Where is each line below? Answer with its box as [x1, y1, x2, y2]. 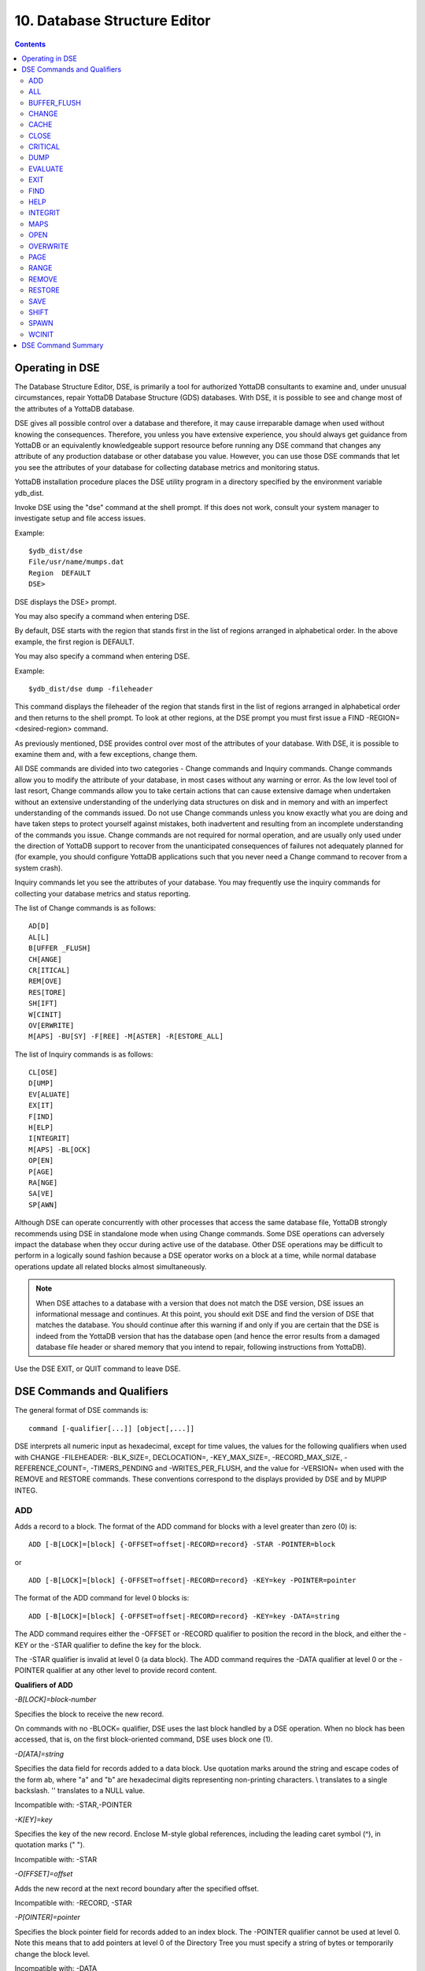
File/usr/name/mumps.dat [28, 557, 124, 567]
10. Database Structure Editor [14, 12, 211, 29]
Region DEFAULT [28, 568, 91, 577]
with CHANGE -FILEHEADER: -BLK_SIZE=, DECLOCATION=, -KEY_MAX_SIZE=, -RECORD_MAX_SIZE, [14, 1452, 342, 1462]
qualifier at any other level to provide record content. [46, 1666, 217, 1675]
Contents [14, 39, 46, 49]
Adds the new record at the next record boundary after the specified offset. [14, 1883, 260, 1893]
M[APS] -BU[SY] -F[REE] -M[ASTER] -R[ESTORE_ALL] [28, 1032, 224, 1041]
